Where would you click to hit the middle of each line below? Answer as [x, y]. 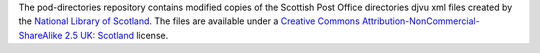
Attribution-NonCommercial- [420, 21]
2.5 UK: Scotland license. [116, 35]
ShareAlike [40, 35]
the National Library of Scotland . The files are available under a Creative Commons [189, 21]
